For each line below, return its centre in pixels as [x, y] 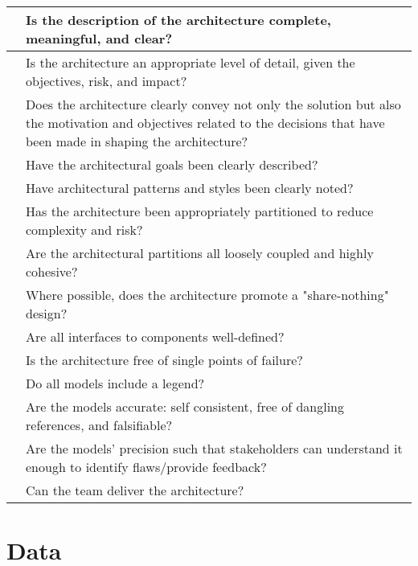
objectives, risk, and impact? [107, 81]
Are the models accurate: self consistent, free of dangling [185, 406]
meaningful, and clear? [99, 38]
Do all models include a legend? [115, 383]
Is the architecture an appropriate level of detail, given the [191, 62]
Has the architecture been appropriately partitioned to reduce [200, 211]
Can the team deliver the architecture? [135, 490]
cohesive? [52, 271]
